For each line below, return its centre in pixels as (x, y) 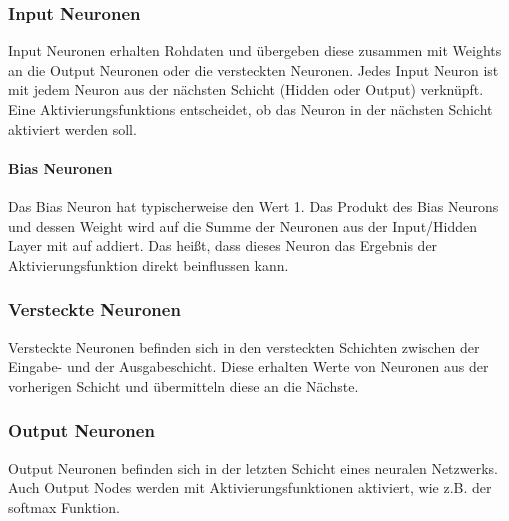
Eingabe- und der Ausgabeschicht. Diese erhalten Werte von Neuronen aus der (248, 366)
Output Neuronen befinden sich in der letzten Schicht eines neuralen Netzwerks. (253, 467)
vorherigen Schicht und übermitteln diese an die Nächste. (183, 385)
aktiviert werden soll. (72, 128)
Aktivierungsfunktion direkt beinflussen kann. (148, 264)
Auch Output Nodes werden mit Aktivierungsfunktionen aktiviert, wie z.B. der (250, 487)
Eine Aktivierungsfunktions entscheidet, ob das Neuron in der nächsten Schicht (250, 109)
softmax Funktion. (64, 506)
